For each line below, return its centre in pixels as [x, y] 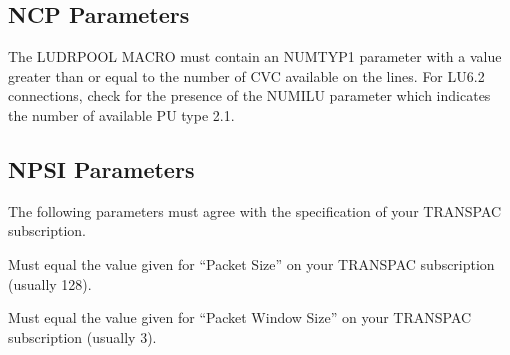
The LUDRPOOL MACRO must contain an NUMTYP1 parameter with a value [255, 56]
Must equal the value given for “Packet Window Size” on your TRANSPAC [240, 317]
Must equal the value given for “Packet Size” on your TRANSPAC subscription [251, 263]
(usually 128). [50, 283]
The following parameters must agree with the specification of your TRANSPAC [255, 210]
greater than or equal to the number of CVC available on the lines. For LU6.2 [246, 75]
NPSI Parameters [101, 168]
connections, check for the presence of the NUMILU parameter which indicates [249, 95]
